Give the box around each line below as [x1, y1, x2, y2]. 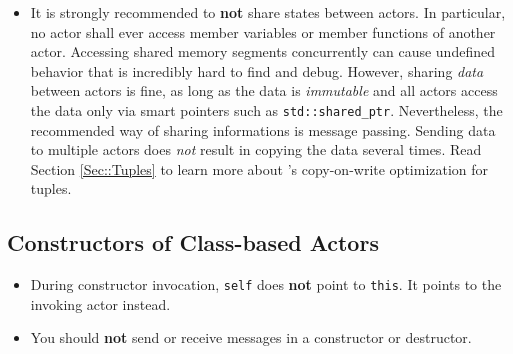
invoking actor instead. [30, 293, 171, 314]
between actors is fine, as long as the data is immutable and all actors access [30, 80, 498, 101]
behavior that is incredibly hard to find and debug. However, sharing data [30, 60, 484, 81]
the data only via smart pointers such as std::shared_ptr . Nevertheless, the [30, 99, 503, 120]
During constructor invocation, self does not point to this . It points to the [30, 274, 502, 295]
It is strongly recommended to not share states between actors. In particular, [30, 2, 506, 22]
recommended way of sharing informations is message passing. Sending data [30, 119, 496, 140]
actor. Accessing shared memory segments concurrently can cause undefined [30, 41, 495, 62]
